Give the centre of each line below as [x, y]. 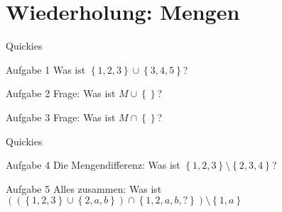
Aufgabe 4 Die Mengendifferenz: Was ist [93, 165]
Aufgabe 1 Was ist [46, 69]
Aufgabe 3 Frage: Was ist [61, 117]
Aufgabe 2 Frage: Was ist [61, 93]
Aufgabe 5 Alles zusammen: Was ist [84, 188]
